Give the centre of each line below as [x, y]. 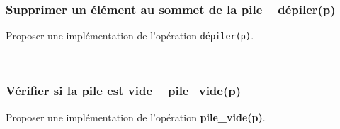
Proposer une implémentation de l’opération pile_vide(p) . [136, 117]
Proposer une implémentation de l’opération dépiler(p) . [130, 36]
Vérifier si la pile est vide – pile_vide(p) [123, 91]
